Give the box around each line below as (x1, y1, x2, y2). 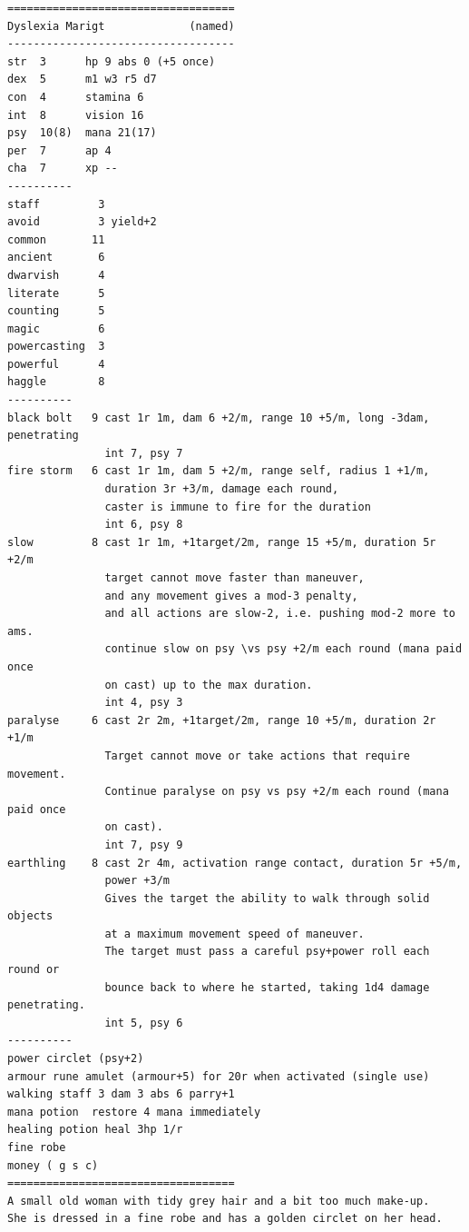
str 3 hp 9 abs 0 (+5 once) (7, 55, 216, 68)
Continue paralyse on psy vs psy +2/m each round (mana (104, 785, 449, 799)
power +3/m (104, 874, 170, 888)
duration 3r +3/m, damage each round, (104, 482, 339, 496)
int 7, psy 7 (104, 446, 183, 460)
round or (7, 963, 60, 977)
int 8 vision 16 (7, 108, 144, 122)
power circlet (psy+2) (7, 1052, 144, 1066)
